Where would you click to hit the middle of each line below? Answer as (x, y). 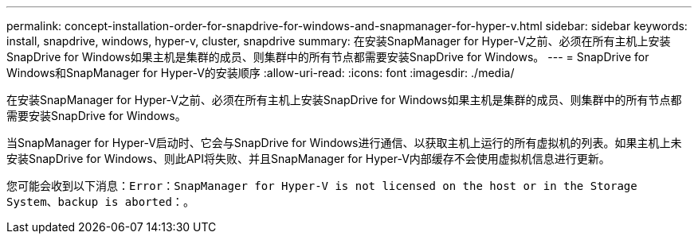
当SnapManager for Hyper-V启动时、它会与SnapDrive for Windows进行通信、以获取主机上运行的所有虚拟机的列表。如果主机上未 (344, 143)
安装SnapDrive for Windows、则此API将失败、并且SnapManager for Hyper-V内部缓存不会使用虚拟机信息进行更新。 (308, 159)
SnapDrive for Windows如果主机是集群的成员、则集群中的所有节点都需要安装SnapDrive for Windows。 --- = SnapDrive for (328, 57)
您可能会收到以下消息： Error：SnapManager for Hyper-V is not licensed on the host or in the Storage (322, 186)
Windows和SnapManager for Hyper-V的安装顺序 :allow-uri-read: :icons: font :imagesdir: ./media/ (261, 73)
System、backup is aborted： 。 (100, 201)
